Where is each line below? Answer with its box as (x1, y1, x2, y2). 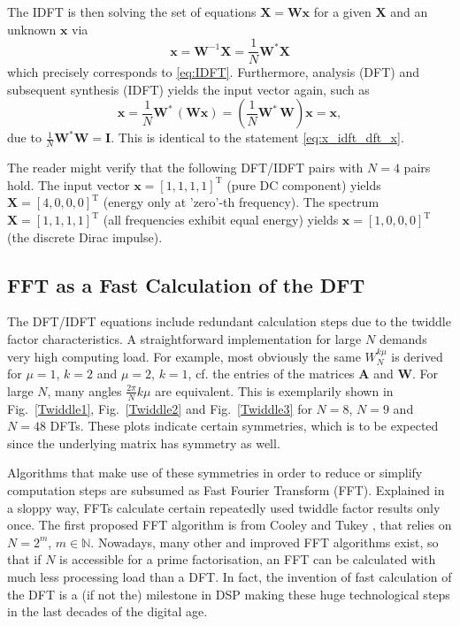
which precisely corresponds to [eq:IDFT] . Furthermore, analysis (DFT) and (7, 63, 419, 81)
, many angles (47, 381, 122, 400)
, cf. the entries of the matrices (188, 364, 355, 383)
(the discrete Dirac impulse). (7, 227, 163, 246)
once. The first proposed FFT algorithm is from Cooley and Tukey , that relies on (7, 515, 452, 534)
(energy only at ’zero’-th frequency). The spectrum (103, 193, 379, 211)
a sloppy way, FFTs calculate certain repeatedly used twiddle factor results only (7, 498, 441, 516)
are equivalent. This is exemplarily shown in (155, 381, 394, 400)
